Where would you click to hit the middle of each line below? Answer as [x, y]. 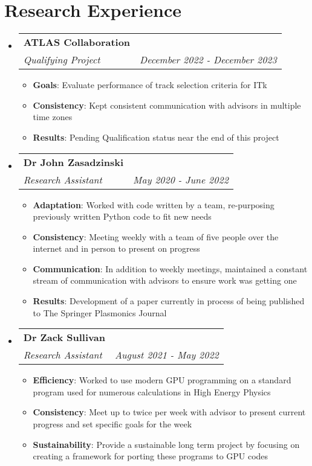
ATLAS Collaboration [77, 42]
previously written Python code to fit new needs [122, 216]
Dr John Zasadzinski [73, 162]
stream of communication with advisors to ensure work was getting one [165, 280]
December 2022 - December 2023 [208, 60]
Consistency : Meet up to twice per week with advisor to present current [169, 412]
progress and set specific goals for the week [112, 424]
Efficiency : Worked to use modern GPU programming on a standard [162, 380]
